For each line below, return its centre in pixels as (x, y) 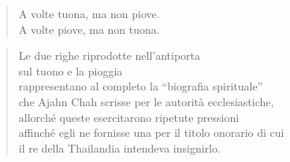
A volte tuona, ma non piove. (89, 13)
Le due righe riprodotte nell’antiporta (110, 55)
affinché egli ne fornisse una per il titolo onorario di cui (151, 133)
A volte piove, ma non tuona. (89, 29)
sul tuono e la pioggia (71, 70)
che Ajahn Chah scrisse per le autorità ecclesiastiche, (146, 101)
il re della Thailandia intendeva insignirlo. (119, 147)
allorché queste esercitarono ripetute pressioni (129, 117)
